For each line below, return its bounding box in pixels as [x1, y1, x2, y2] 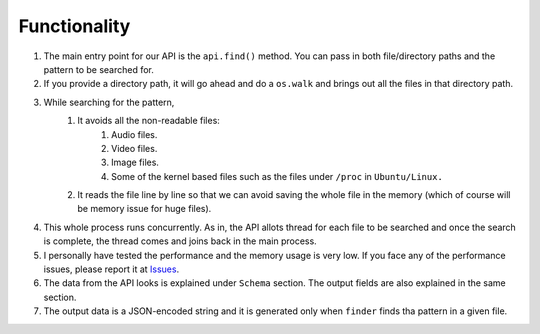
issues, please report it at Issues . [43, 263, 180, 275]
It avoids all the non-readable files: [77, 115, 220, 127]
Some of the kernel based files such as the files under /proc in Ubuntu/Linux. [111, 170, 444, 182]
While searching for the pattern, [43, 96, 175, 108]
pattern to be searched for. [43, 63, 155, 75]
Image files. [111, 156, 160, 169]
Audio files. [111, 128, 158, 140]
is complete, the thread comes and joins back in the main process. [43, 235, 317, 247]
